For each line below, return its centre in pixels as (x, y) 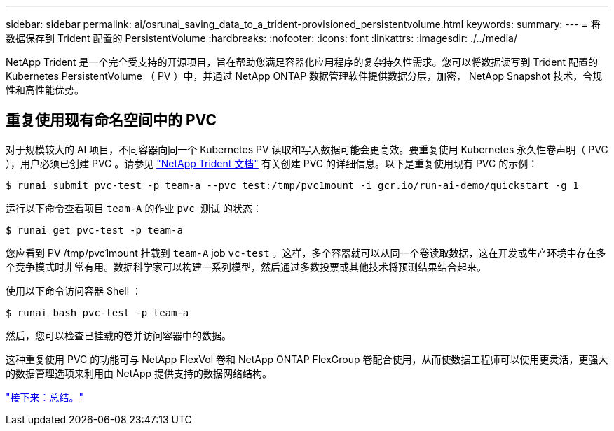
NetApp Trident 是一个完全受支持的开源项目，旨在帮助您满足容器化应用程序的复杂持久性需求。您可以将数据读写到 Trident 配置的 (302, 62)
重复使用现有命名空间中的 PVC (111, 120)
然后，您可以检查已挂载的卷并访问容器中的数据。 (118, 335)
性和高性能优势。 (45, 90)
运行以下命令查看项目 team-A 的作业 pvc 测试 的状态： (134, 208)
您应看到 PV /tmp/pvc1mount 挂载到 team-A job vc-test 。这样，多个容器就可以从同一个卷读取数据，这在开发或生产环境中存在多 (306, 253)
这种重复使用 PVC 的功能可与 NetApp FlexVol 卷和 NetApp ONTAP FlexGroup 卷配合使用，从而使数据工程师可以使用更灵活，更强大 (307, 359)
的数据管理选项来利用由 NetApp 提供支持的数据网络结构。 (139, 373)
